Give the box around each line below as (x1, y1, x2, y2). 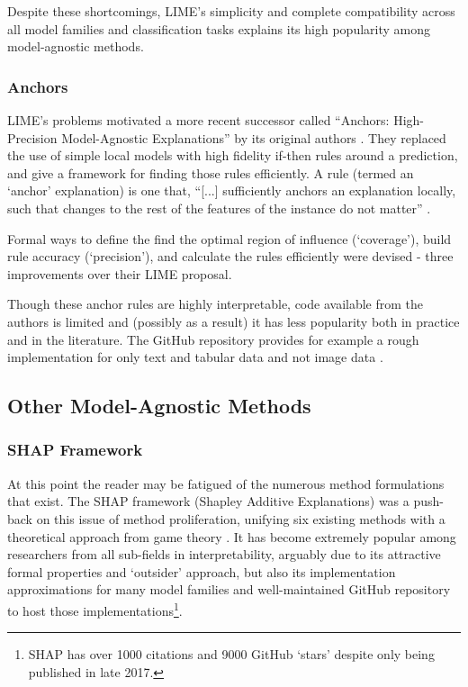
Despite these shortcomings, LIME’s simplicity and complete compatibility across (7, 2, 455, 20)
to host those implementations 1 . (7, 598, 183, 619)
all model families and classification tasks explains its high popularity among (7, 19, 430, 38)
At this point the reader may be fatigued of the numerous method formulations (7, 474, 445, 493)
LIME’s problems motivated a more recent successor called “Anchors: (7, 111, 390, 129)
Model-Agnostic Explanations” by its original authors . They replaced (61, 128, 446, 147)
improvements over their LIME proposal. (7, 264, 232, 283)
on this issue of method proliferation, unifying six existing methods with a (36, 509, 445, 528)
